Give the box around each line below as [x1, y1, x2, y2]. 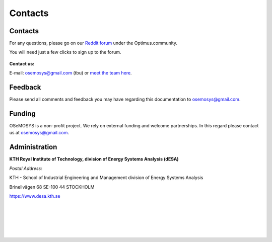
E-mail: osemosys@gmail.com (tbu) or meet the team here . [9, 70, 132, 76]
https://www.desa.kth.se [9, 193, 60, 199]
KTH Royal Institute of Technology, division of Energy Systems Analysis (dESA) [9, 156, 179, 162]
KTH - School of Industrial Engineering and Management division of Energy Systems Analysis [9, 175, 203, 181]
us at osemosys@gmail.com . [9, 130, 69, 136]
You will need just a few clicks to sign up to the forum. [9, 49, 121, 55]
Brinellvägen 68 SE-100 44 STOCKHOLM [9, 184, 95, 190]
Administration [9, 143, 57, 151]
